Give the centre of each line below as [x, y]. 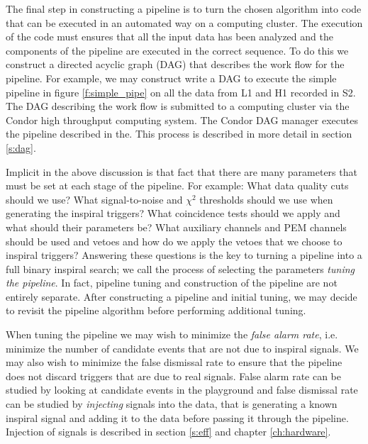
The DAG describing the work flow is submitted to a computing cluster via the [178, 106]
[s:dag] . [21, 147]
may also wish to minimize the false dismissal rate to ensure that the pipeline [174, 362]
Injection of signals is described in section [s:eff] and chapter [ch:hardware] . [168, 432]
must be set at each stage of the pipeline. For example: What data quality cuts [177, 185]
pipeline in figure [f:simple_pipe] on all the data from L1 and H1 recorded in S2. [181, 92]
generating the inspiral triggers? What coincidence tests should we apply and [173, 213]
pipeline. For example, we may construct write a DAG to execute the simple [171, 78]
